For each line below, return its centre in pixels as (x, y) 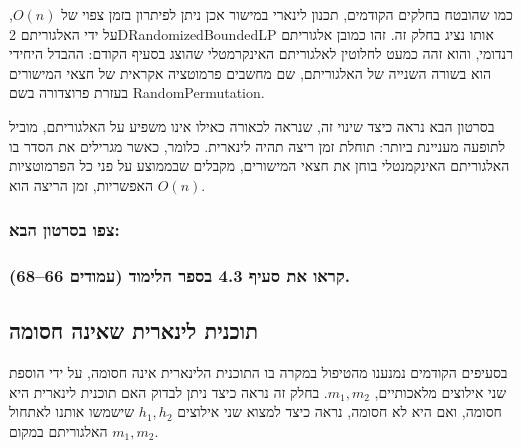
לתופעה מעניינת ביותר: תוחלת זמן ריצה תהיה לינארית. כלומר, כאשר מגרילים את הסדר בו (257, 145)
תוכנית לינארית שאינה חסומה (134, 330)
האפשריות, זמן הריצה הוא (81, 184)
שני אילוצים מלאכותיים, (440, 391)
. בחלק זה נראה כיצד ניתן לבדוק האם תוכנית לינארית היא (168, 391)
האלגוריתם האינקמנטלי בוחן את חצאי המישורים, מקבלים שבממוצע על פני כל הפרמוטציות (259, 165)
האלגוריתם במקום (58, 431)
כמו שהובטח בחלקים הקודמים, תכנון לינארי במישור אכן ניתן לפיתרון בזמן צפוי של (287, 14)
